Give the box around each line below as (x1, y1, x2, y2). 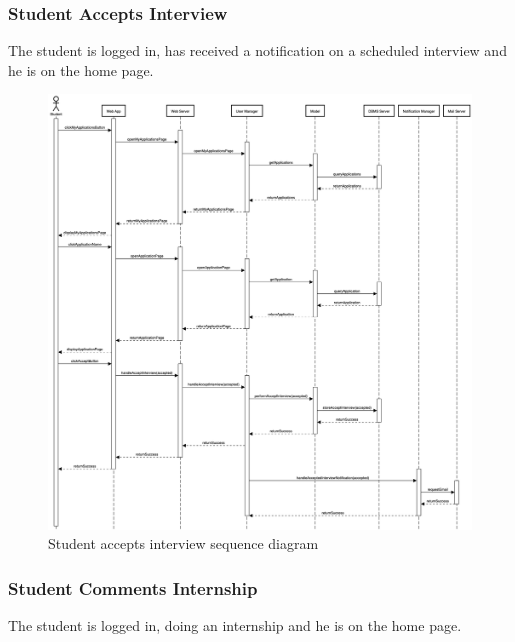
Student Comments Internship (8, 576, 258, 600)
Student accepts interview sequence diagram (48, 533, 319, 554)
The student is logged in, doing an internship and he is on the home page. (8, 615, 462, 636)
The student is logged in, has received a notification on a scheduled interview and (8, 40, 507, 61)
